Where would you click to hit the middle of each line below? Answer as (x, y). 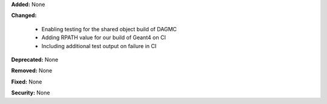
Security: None (31, 93)
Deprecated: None (35, 60)
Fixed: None (27, 82)
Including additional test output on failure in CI (99, 46)
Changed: (24, 16)
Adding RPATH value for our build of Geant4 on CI (104, 38)
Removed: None (32, 71)
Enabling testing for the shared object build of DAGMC (109, 29)
